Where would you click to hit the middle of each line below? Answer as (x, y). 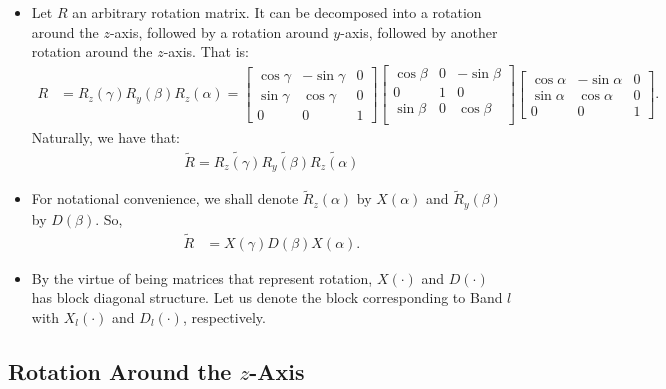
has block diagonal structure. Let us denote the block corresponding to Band (267, 297)
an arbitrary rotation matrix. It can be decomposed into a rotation (277, 12)
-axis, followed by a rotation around (219, 31)
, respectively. (224, 316)
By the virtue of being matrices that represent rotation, (202, 277)
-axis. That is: (206, 51)
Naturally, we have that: (106, 136)
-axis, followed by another (419, 31)
